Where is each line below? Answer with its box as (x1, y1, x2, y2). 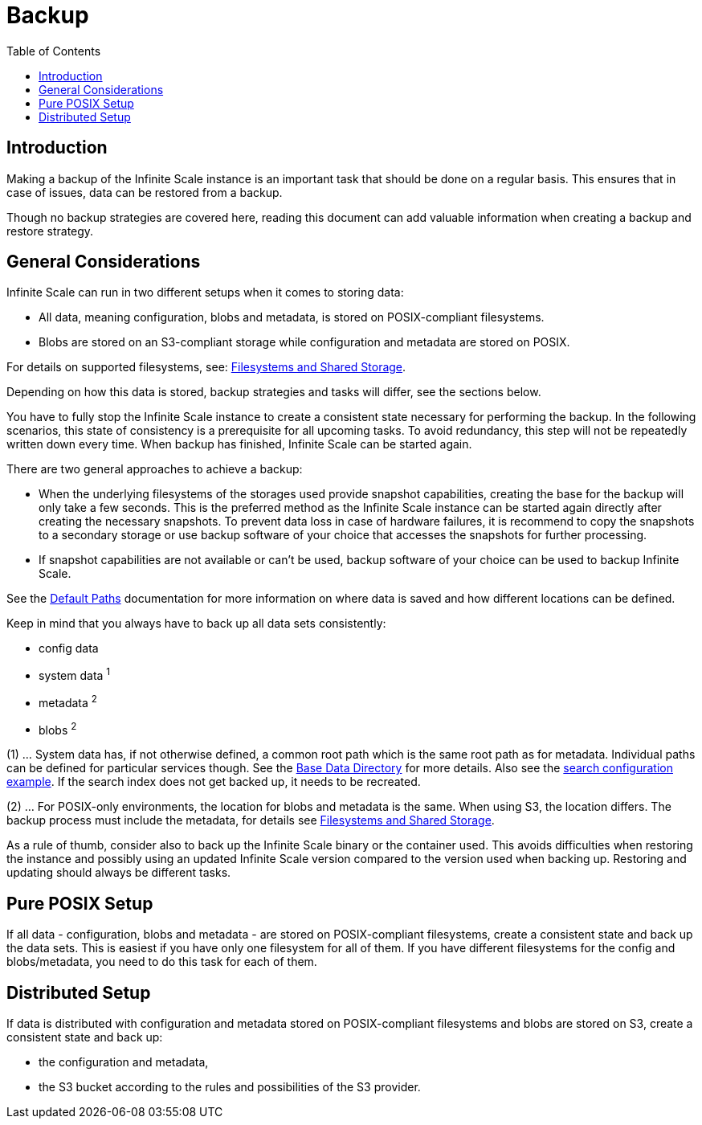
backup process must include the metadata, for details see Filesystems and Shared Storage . (6, 813, 495, 828)
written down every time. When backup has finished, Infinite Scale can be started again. (6, 437, 472, 452)
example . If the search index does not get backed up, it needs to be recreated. (6, 775, 421, 789)
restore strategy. (6, 223, 94, 238)
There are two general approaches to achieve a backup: (6, 462, 303, 477)
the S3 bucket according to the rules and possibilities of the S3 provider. (39, 1080, 421, 1094)
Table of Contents (6, 43, 101, 58)
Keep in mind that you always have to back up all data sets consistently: (6, 616, 386, 631)
